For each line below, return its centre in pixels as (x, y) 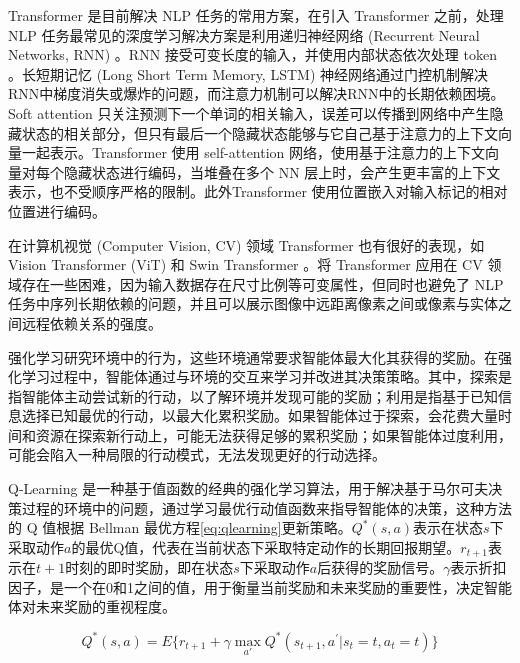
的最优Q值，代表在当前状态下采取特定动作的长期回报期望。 (266, 546)
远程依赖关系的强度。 (91, 322)
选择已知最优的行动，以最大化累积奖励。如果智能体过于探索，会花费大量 (259, 415)
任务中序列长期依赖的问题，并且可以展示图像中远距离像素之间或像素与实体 (253, 303)
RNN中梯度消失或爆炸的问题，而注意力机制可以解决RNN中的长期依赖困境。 (256, 93)
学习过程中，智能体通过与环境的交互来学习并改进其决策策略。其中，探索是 (266, 376)
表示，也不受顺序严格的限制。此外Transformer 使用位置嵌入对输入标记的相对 (258, 191)
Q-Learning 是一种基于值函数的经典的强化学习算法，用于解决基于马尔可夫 (248, 488)
